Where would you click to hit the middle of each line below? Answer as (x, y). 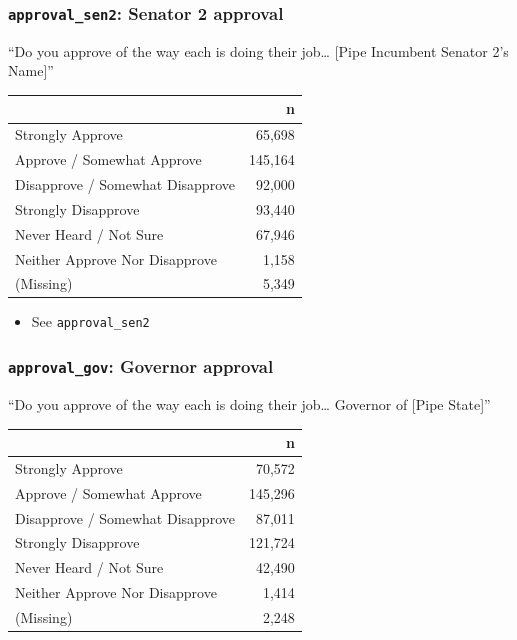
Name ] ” (31, 70)
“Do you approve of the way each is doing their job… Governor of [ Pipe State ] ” (249, 403)
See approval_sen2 (90, 321)
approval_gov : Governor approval (141, 366)
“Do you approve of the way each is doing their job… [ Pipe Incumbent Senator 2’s (258, 50)
